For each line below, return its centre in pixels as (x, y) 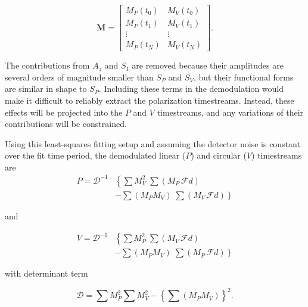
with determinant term (46, 273)
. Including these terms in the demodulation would (191, 89)
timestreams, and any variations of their (230, 112)
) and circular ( (219, 155)
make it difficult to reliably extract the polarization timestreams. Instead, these (150, 100)
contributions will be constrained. (66, 124)
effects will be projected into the (64, 112)
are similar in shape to (46, 89)
